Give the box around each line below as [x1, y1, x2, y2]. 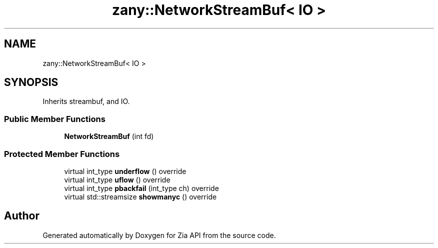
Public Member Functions [4, 113, 105, 124]
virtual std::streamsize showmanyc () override [64, 192, 217, 201]
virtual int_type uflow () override [64, 175, 170, 184]
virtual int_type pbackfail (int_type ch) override [64, 183, 219, 192]
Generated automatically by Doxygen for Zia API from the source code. [42, 230, 276, 239]
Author [4, 209, 39, 222]
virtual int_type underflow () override [64, 166, 186, 175]
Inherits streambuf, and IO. [42, 97, 130, 106]
